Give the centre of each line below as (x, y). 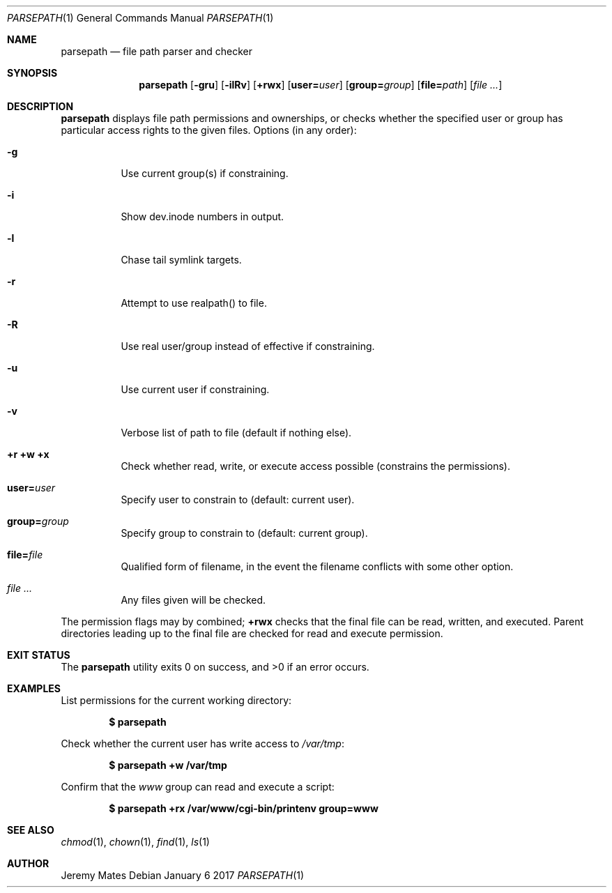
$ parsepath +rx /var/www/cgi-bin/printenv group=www (244, 808)
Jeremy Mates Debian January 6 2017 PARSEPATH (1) (183, 875)
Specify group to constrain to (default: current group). (244, 533)
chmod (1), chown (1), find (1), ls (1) (135, 842)
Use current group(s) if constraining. (205, 173)
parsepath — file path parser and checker (156, 51)
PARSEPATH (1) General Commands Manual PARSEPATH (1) (140, 18)
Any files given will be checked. (193, 600)
